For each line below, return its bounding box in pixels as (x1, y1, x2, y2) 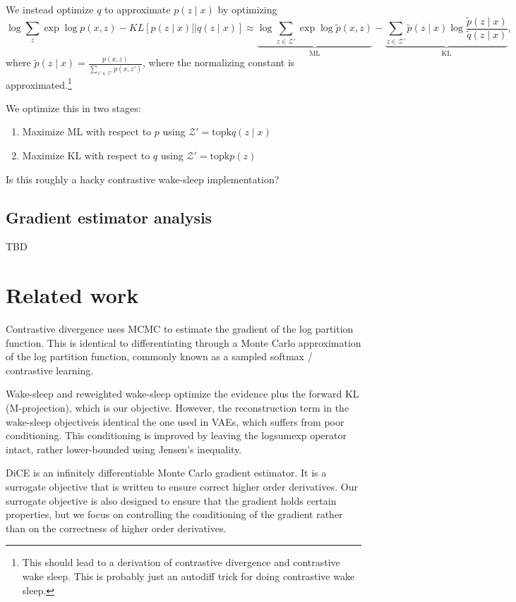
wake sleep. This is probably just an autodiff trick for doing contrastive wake (22, 569, 355, 584)
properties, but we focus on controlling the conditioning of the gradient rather (6, 507, 343, 522)
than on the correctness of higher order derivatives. (6, 520, 227, 535)
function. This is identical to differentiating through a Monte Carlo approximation (6, 335, 361, 350)
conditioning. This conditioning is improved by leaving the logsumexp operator (6, 428, 347, 443)
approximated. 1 (6, 75, 72, 92)
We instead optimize (6, 2, 94, 16)
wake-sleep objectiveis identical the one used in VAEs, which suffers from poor (6, 414, 344, 429)
